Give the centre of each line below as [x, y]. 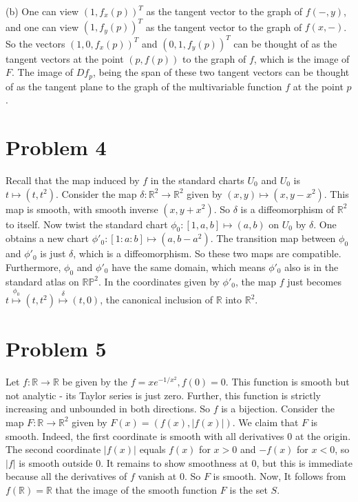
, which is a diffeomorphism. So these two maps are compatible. [207, 253]
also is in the [312, 267]
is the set [249, 489]
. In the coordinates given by [159, 281]
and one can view [42, 27]
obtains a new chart [48, 238]
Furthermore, [33, 267]
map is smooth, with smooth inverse [82, 209]
